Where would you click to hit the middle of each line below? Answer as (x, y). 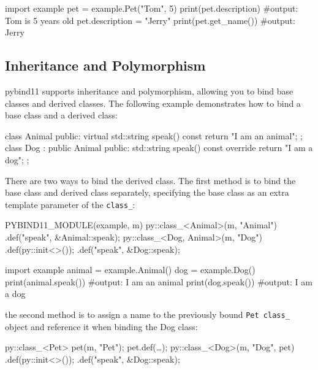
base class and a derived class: (61, 115)
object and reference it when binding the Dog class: (101, 326)
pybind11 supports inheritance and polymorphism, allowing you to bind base (149, 91)
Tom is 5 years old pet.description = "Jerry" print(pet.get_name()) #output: (150, 20)
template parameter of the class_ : (70, 204)
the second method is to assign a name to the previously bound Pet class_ (147, 314)
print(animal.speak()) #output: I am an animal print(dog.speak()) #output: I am (159, 281)
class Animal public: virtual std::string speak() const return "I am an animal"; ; (154, 135)
